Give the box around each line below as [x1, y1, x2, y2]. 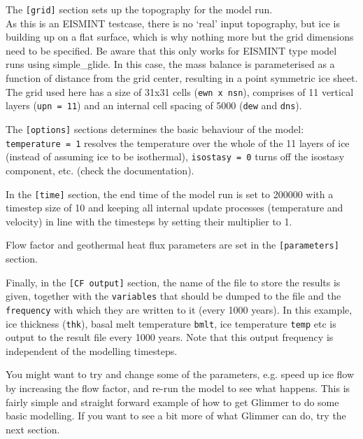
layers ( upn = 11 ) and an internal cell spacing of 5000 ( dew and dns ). [6, 98, 302, 113]
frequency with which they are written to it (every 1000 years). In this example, [6, 302, 353, 316]
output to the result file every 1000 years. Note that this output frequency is [6, 330, 334, 344]
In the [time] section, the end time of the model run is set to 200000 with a [6, 186, 334, 201]
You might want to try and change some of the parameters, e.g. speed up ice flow [6, 367, 355, 382]
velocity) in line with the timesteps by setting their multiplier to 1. [6, 214, 292, 228]
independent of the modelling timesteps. [6, 343, 178, 358]
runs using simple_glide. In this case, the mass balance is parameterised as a [6, 57, 335, 71]
